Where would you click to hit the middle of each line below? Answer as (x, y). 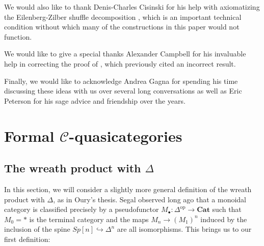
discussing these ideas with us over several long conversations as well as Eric (123, 91)
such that (227, 209)
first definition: (27, 239)
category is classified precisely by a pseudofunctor (82, 209)
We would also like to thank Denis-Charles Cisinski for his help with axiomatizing (132, 7)
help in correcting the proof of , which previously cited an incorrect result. (120, 63)
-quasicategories (126, 135)
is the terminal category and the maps (89, 219)
